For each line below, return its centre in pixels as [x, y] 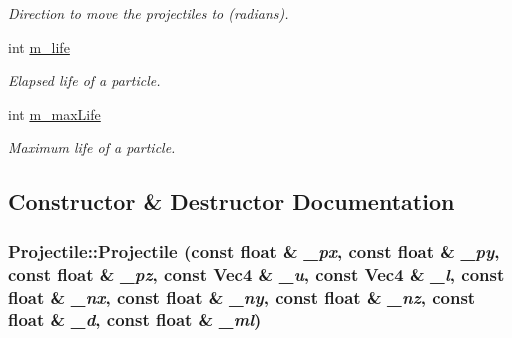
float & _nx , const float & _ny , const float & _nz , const [242, 296]
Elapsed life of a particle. [84, 80]
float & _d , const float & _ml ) [135, 319]
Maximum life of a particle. [92, 147]
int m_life [39, 46]
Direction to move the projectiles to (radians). [148, 13]
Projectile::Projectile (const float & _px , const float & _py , [254, 250]
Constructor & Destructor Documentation [231, 201]
